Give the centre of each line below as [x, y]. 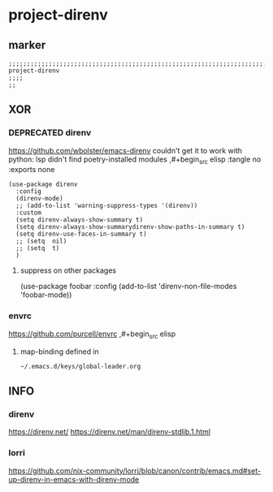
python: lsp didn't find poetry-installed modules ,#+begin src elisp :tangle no [135, 160]
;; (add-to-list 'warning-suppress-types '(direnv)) [107, 206]
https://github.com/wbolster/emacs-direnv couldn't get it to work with [125, 150]
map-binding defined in [59, 352]
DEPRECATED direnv [50, 133]
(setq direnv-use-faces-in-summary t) [82, 234]
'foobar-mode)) [46, 295]
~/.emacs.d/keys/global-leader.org [80, 366]
